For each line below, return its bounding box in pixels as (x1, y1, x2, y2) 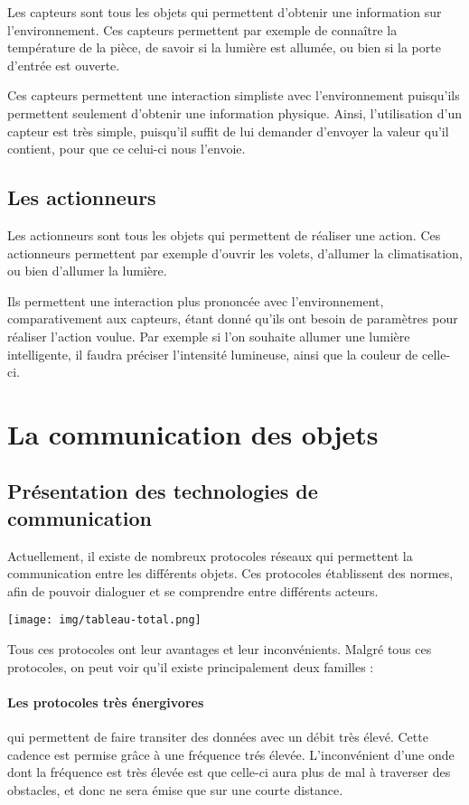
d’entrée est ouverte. (7, 55, 120, 74)
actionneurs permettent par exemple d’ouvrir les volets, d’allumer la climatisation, (7, 243, 463, 262)
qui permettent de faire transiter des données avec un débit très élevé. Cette (7, 727, 428, 746)
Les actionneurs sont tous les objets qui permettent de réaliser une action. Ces (7, 225, 441, 244)
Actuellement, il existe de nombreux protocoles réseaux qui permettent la (7, 546, 413, 565)
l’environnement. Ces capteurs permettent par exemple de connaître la (7, 20, 398, 39)
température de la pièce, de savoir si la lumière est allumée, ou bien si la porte (7, 38, 441, 57)
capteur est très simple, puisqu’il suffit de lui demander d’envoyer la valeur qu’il (7, 121, 449, 140)
